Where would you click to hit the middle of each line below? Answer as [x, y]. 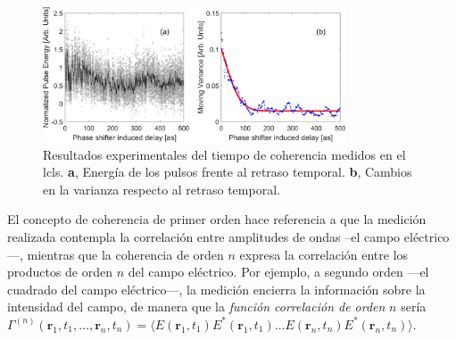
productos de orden [60, 272]
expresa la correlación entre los [324, 254]
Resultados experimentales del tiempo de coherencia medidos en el [224, 154]
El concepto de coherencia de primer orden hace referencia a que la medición [217, 219]
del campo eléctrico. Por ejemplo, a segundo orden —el [278, 272]
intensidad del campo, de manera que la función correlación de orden [196, 307]
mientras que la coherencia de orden [125, 254]
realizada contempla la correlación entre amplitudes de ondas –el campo [204, 236]
